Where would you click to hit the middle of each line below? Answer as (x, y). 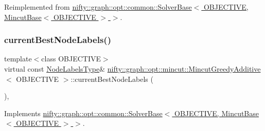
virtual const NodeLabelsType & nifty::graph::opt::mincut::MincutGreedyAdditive (132, 69)
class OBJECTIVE (71, 59)
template (18, 59)
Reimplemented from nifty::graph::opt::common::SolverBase (98, 7)
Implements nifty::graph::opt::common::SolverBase (83, 113)
